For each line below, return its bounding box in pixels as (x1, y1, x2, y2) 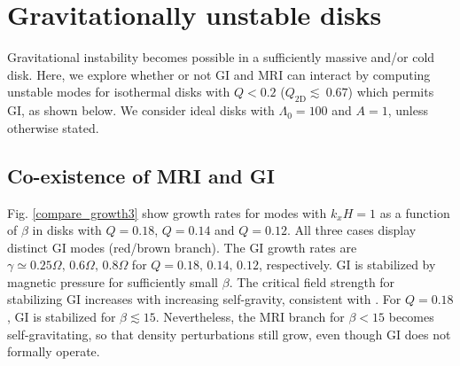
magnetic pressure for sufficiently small (7, 272, 219, 291)
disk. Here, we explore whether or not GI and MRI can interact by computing (7, 65, 431, 83)
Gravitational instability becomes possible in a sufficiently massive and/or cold (7, 48, 435, 66)
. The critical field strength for (229, 272, 395, 291)
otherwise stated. (7, 118, 99, 136)
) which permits (347, 82, 434, 101)
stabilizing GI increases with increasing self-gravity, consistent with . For (7, 290, 402, 308)
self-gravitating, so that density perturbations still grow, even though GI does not (7, 324, 451, 343)
